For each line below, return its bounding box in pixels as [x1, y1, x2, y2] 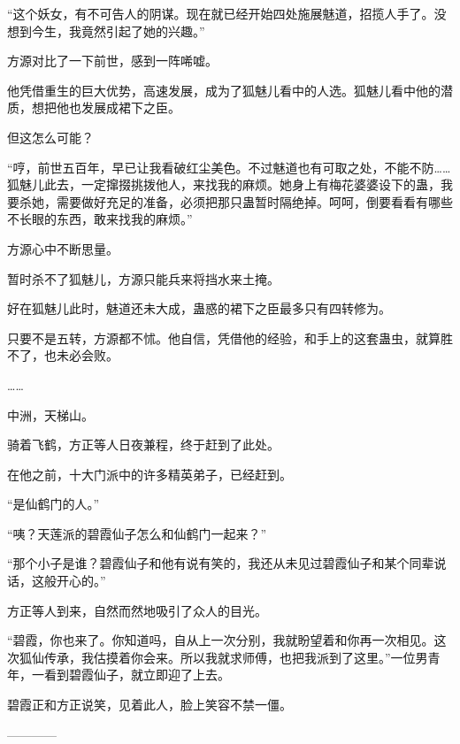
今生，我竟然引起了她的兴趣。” [31, 21, 205, 40]
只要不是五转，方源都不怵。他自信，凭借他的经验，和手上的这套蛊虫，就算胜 [7, 328, 453, 347]
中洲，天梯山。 [7, 405, 94, 424]
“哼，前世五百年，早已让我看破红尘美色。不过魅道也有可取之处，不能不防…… [7, 157, 451, 176]
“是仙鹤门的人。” [7, 495, 100, 513]
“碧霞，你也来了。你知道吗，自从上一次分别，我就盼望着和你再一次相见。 [7, 631, 434, 649]
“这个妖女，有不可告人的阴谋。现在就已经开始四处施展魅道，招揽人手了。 [7, 4, 434, 22]
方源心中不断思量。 [7, 239, 119, 257]
